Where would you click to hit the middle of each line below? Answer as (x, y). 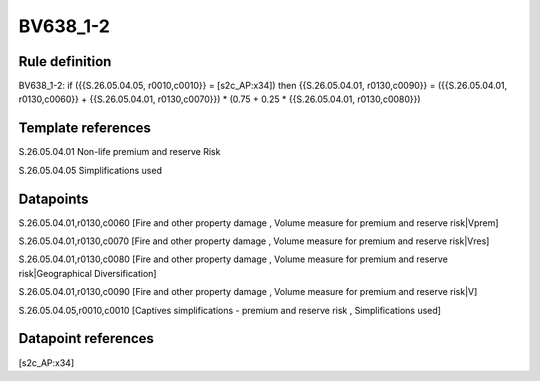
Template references (85, 128)
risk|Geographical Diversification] (87, 273)
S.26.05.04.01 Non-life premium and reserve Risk (119, 152)
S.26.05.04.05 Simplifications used (90, 170)
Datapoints (53, 198)
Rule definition (65, 61)
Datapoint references (86, 338)
